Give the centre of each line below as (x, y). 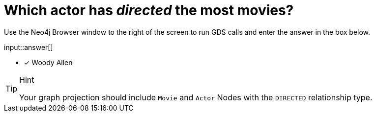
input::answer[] (29, 47)
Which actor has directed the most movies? (149, 10)
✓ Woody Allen (48, 62)
